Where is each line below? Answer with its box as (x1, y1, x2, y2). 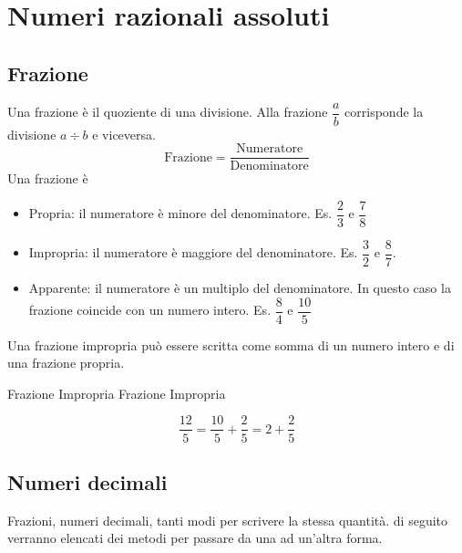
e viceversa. (92, 124, 156, 143)
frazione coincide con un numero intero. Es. (28, 300, 272, 319)
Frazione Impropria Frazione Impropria (7, 383, 226, 402)
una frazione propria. (7, 353, 125, 372)
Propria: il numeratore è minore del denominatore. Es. (28, 203, 333, 223)
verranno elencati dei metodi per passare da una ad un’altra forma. (7, 528, 383, 548)
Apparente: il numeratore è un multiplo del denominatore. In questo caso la (28, 278, 451, 297)
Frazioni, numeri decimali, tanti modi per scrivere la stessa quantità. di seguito (7, 510, 447, 529)
